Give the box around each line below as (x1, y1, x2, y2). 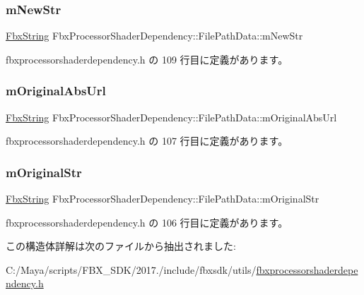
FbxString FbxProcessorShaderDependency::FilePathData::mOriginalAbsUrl (6, 109, 337, 124)
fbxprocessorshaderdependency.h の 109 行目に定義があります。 (6, 52, 288, 66)
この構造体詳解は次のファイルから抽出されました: (6, 239, 236, 253)
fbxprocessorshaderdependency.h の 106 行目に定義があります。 (6, 215, 288, 229)
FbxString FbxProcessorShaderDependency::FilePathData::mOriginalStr (6, 191, 319, 206)
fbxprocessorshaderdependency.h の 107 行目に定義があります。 (6, 133, 288, 148)
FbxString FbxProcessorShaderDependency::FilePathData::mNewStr (6, 28, 303, 43)
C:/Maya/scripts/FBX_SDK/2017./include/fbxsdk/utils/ (6, 262, 257, 277)
